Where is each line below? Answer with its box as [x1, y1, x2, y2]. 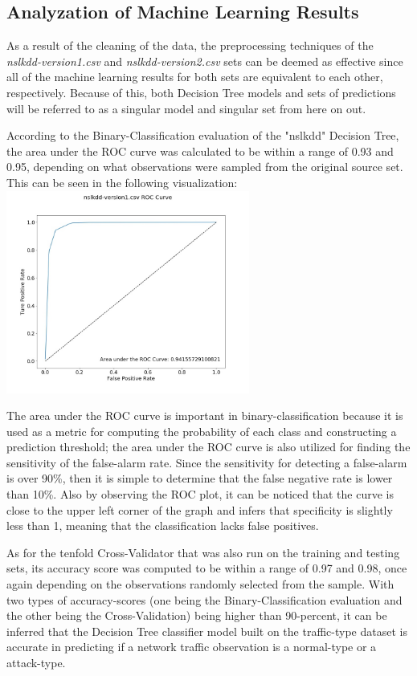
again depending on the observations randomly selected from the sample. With [6, 576, 395, 593]
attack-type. [6, 654, 66, 670]
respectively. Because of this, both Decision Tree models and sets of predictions [6, 83, 396, 100]
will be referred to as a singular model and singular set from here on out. [6, 100, 366, 116]
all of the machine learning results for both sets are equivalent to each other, [6, 68, 383, 85]
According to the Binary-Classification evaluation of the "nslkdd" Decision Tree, [6, 127, 399, 144]
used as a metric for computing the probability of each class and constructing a [6, 422, 397, 439]
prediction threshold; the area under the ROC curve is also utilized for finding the [6, 438, 411, 455]
